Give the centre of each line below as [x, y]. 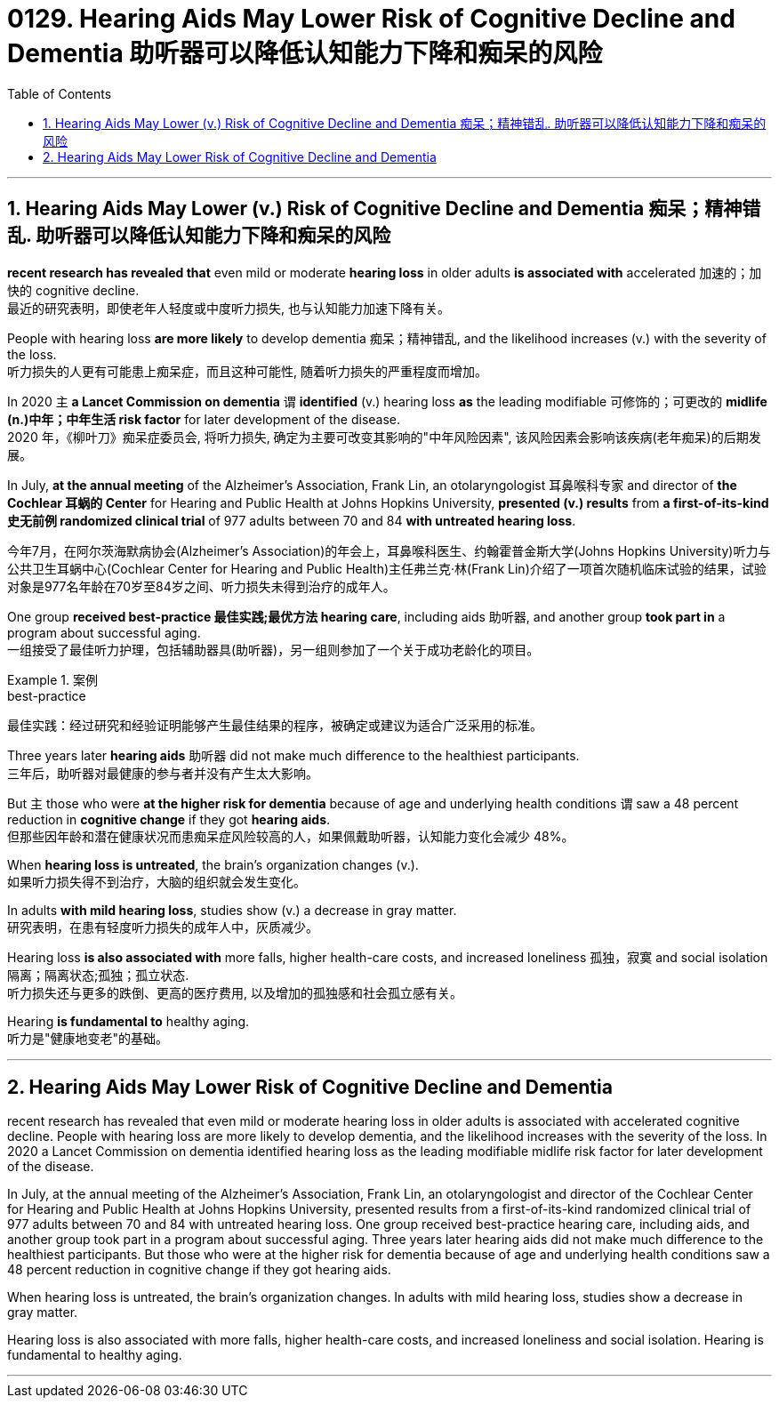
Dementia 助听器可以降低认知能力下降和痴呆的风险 [305, 53]
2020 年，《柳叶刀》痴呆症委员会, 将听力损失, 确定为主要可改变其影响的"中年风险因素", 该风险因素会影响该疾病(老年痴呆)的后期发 [384, 437]
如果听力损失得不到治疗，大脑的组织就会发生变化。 [157, 881]
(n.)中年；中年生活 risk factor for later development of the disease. [204, 419]
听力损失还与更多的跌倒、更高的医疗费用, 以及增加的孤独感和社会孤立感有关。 [235, 992]
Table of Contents [60, 93]
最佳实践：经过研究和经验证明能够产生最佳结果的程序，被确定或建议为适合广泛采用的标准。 [275, 725]
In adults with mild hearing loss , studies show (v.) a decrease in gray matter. [232, 910]
